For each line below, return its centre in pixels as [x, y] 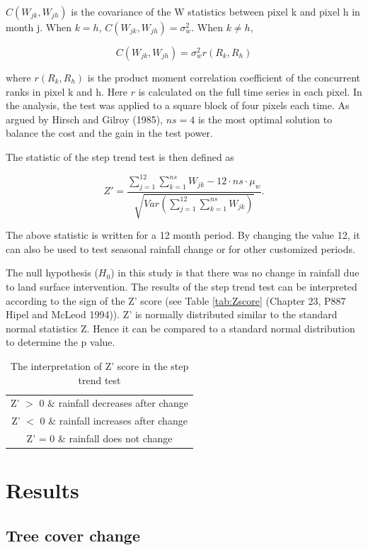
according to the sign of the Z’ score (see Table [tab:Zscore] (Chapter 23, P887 [176, 300]
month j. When [39, 27]
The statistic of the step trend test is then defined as [120, 156]
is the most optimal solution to [265, 119]
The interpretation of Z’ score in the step [99, 366]
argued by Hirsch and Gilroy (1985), [84, 119]
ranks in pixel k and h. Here [67, 91]
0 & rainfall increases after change [114, 421]
